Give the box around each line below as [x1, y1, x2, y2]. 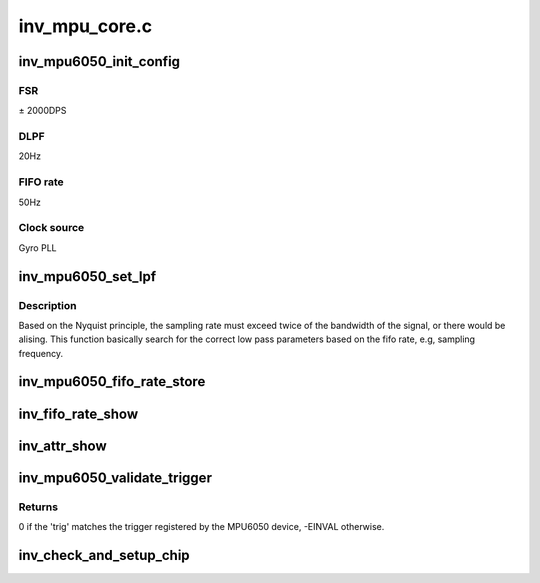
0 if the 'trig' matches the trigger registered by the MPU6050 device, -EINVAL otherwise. [18, 520, 385, 532]
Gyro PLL [18, 241, 57, 254]
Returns [18, 500, 59, 514]
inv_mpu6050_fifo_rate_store [18, 373, 206, 390]
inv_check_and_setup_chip [18, 546, 190, 564]
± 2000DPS [18, 105, 67, 117]
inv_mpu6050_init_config [18, 53, 180, 70]
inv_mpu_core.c [18, 15, 153, 37]
